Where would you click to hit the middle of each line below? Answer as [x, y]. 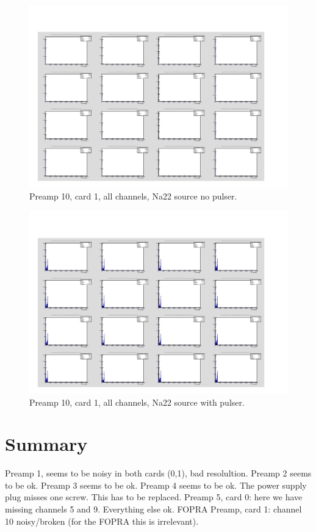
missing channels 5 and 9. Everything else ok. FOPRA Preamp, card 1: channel [153, 509]
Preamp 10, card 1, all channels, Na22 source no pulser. [133, 196]
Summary [46, 444]
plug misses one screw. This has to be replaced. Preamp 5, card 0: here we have [154, 497]
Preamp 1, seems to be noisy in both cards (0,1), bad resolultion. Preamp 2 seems [158, 473]
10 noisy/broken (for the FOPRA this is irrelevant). [102, 521]
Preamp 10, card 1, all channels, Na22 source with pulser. [137, 402]
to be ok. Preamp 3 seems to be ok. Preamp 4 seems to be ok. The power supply [156, 485]
